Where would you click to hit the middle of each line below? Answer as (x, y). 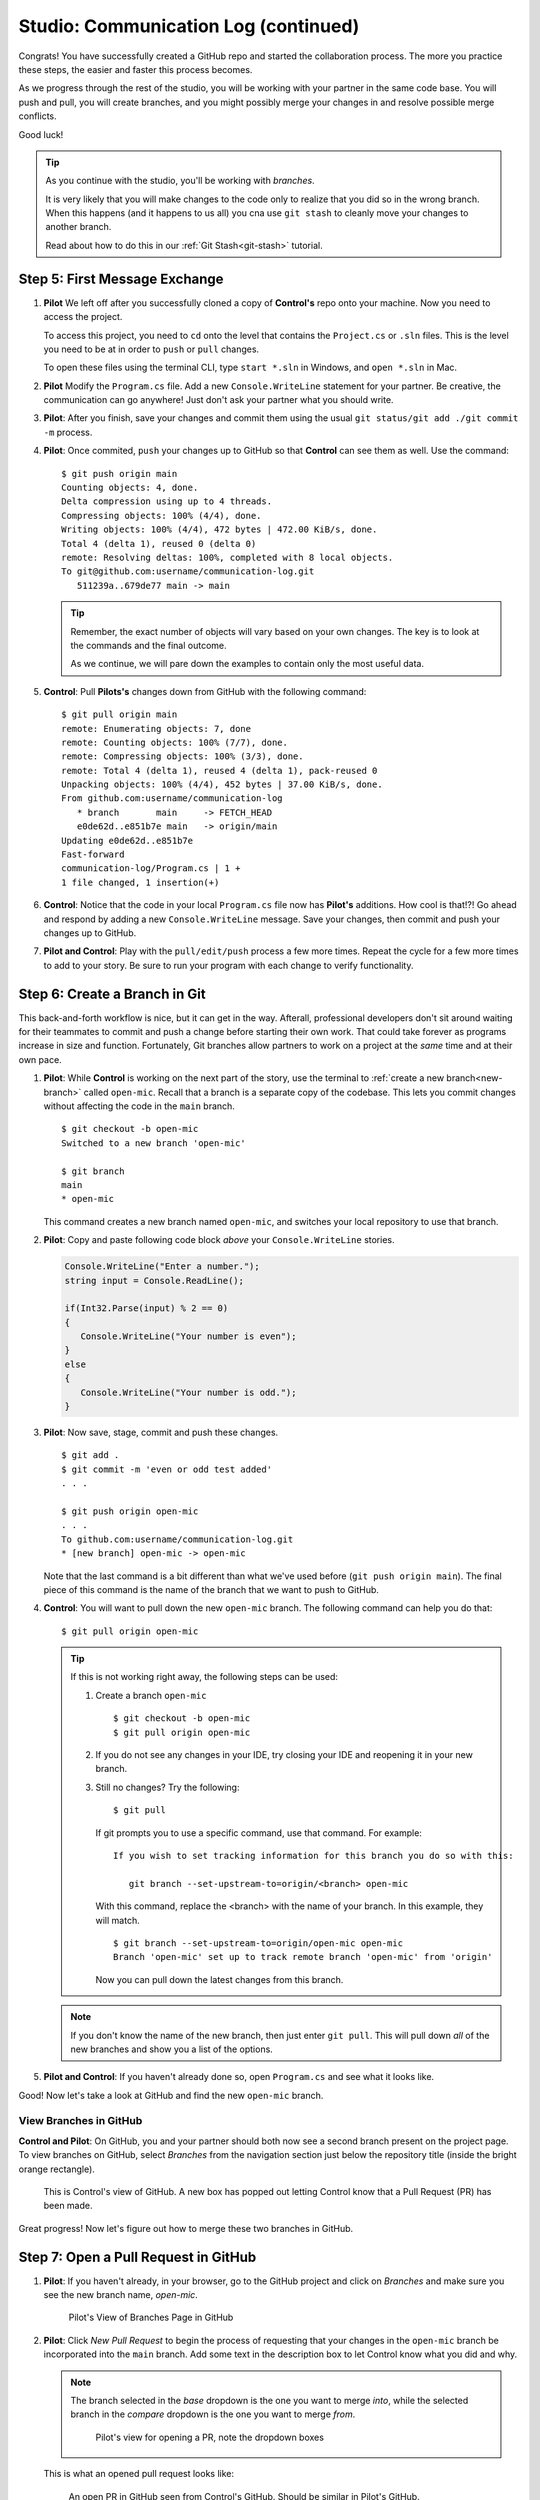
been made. (68, 2206)
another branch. (78, 227)
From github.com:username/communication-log (172, 798)
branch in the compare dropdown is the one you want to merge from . (213, 2414)
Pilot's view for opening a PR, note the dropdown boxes (210, 2437)
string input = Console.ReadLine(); (154, 1280)
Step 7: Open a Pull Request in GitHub (137, 2256)
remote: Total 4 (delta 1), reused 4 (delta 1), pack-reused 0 (219, 770)
